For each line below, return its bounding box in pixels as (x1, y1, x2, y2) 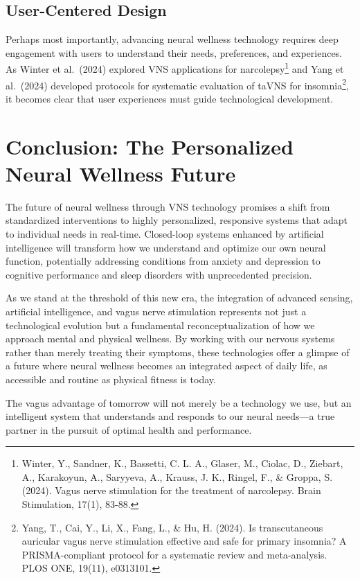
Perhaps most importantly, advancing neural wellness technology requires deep (6, 32, 339, 46)
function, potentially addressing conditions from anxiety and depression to (6, 254, 321, 268)
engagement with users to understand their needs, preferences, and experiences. (6, 45, 343, 60)
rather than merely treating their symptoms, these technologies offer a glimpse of (6, 344, 350, 359)
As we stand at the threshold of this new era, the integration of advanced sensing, (6, 290, 353, 305)
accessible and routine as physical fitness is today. (6, 371, 216, 386)
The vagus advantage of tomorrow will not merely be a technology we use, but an (6, 395, 352, 410)
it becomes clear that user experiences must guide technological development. (6, 91, 334, 105)
